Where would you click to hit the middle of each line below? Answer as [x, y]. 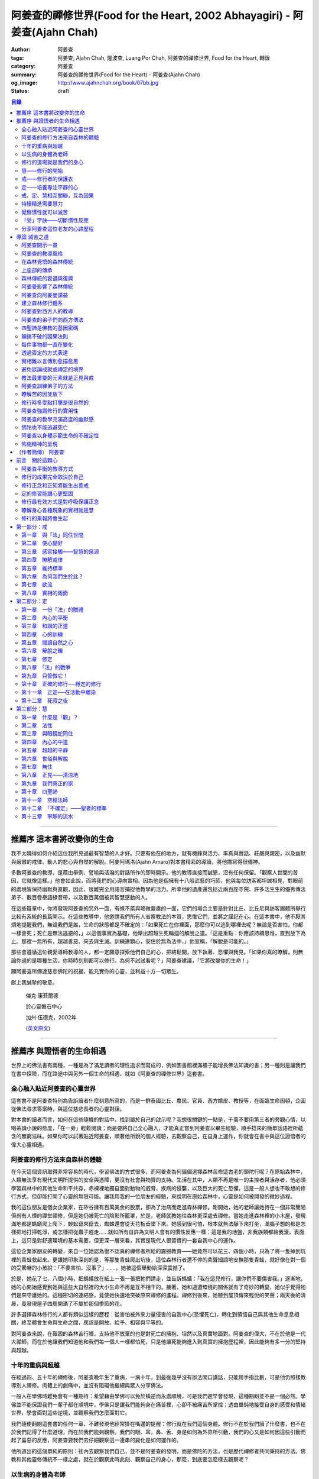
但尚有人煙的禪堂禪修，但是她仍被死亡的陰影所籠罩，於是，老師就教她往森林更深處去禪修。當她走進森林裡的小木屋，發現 [158, 1215]
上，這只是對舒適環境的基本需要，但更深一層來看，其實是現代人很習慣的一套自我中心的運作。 [125, 1240]
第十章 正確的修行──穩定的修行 [61, 684]
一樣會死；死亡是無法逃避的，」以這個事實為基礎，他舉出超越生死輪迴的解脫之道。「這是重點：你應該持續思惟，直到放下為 [158, 933]
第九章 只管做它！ [45, 676]
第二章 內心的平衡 [45, 618]
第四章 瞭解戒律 [42, 560]
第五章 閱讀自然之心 [47, 642]
